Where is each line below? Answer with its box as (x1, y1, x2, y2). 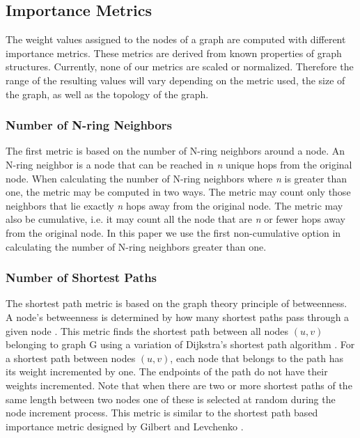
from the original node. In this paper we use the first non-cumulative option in (6, 225, 341, 240)
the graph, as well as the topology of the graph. (6, 86, 209, 101)
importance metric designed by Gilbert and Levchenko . (6, 419, 244, 433)
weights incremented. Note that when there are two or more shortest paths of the (6, 377, 352, 392)
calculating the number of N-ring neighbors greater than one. (6, 239, 267, 253)
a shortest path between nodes (6, 350, 136, 365)
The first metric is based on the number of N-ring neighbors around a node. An (6, 143, 345, 158)
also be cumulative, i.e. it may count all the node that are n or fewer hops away (6, 212, 345, 226)
